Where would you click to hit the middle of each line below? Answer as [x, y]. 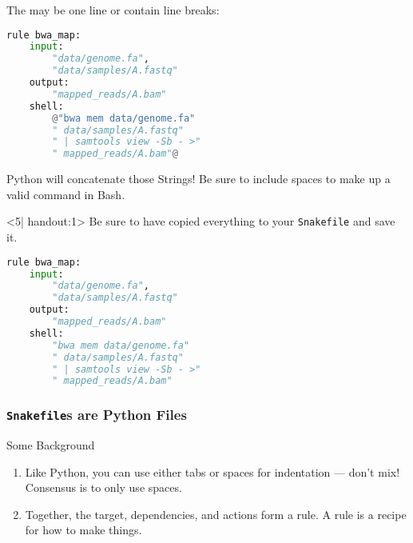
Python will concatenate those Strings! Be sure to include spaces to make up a [199, 179]
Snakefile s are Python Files [97, 415]
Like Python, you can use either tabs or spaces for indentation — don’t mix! [212, 471]
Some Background [51, 445]
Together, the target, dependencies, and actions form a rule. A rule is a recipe [216, 514]
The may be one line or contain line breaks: [113, 10]
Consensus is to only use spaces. [103, 487]
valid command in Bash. [66, 194]
